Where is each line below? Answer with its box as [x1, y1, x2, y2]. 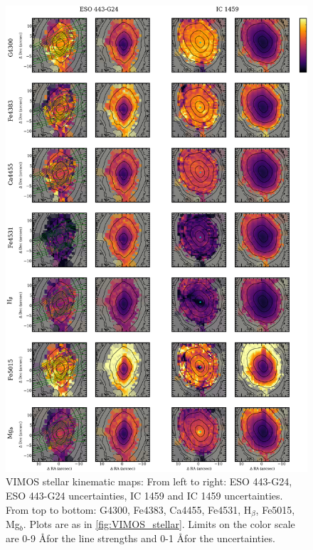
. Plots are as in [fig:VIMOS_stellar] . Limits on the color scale [23, 517, 295, 532]
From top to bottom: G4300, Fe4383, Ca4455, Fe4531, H [6, 502, 252, 517]
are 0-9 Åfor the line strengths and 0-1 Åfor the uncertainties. [6, 530, 275, 545]
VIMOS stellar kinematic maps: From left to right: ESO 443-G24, [6, 474, 292, 489]
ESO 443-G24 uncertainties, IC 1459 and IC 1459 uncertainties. [6, 488, 283, 503]
